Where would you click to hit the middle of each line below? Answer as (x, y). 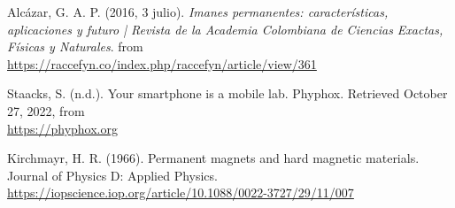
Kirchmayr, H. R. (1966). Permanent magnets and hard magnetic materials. (213, 158)
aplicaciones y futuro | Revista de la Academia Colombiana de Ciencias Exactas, (225, 29)
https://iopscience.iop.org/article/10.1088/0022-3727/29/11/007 (181, 193)
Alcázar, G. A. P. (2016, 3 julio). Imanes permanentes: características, (198, 12)
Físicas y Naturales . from (75, 46)
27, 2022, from (46, 110)
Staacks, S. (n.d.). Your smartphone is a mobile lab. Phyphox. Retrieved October (227, 93)
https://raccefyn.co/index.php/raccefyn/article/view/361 (162, 63)
